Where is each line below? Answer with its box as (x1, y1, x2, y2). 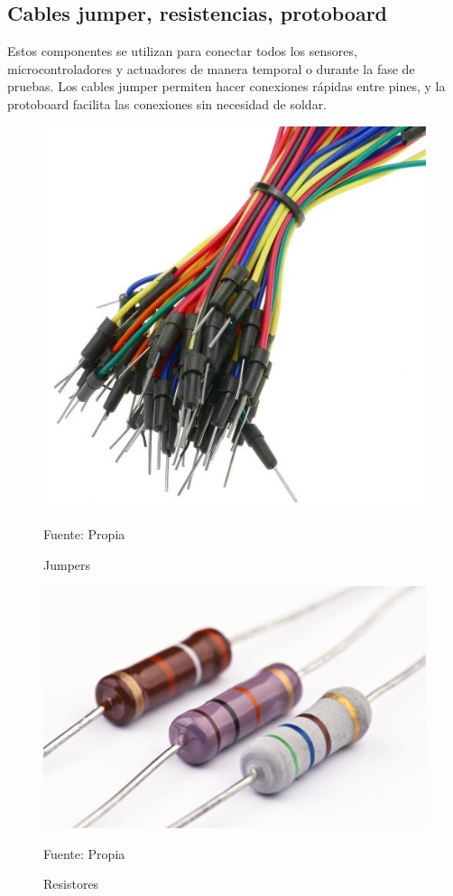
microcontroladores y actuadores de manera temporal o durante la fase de (7, 59, 415, 78)
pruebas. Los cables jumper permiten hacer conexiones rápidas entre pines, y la (7, 77, 446, 96)
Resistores (43, 874, 99, 893)
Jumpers (43, 555, 91, 574)
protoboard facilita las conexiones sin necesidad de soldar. (7, 94, 328, 113)
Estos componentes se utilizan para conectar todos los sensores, (7, 42, 357, 61)
